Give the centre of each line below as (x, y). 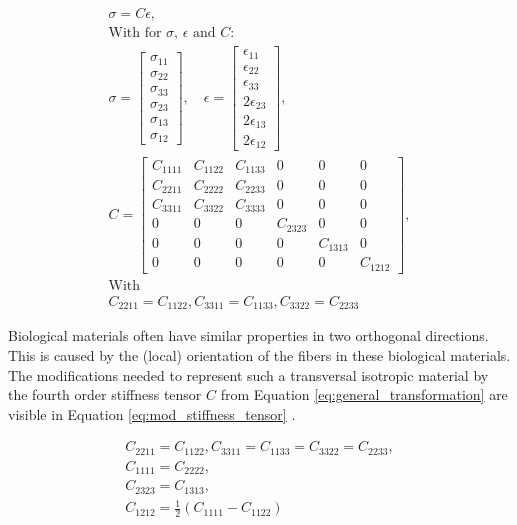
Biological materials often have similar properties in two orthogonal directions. (248, 335)
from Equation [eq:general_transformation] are (364, 394)
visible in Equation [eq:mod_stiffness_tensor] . (152, 413)
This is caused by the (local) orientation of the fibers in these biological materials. (259, 355)
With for (135, 33)
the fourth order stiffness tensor (105, 394)
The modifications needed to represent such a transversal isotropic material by (248, 374)
